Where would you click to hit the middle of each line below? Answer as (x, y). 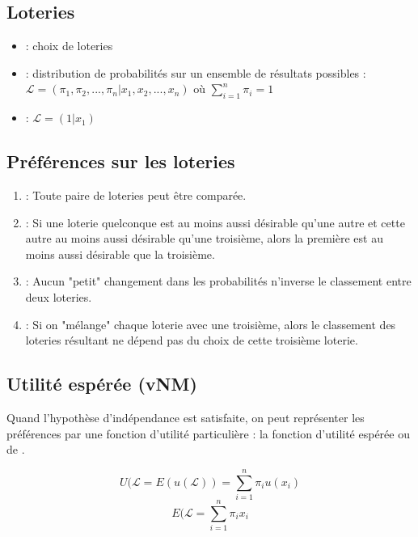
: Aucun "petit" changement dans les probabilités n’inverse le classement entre (218, 281)
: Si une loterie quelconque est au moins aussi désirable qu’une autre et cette (215, 222)
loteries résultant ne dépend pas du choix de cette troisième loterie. (192, 340)
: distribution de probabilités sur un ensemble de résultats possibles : (196, 72)
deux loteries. (59, 296)
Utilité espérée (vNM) (102, 384)
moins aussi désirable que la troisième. (120, 254)
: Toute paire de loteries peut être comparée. (136, 195)
